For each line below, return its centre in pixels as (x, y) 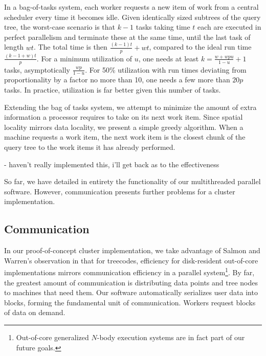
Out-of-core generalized (52, 337)
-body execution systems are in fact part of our (171, 337)
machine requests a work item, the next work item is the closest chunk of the (125, 137)
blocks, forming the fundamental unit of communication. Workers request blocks (130, 302)
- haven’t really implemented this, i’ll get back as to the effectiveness (112, 164)
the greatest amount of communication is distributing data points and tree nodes (131, 282)
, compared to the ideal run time (200, 47)
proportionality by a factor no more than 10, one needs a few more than (117, 80)
